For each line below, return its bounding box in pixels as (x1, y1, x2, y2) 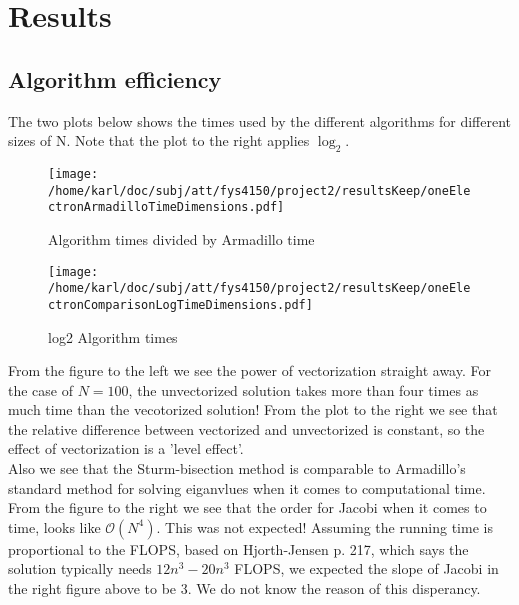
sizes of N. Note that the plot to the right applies (8, 130, 310, 151)
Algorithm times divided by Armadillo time (48, 228, 315, 249)
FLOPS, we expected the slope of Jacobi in (234, 558, 499, 579)
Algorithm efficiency (8, 63, 222, 94)
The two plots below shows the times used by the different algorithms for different (8, 110, 512, 131)
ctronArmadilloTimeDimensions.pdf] (48, 200, 285, 215)
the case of (8, 379, 74, 400)
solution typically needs (8, 558, 152, 579)
